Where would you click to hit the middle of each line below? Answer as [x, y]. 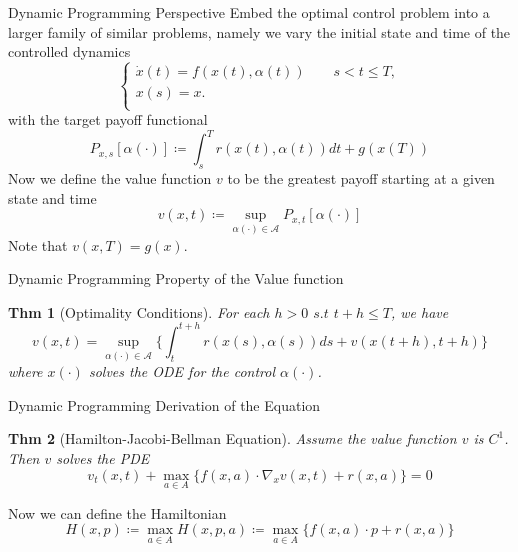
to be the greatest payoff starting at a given [361, 178]
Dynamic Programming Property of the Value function [176, 278]
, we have [419, 311]
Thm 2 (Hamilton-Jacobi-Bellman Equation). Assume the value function [232, 438]
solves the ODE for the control [182, 371]
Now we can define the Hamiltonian [117, 512]
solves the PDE [103, 457]
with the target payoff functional [108, 119]
